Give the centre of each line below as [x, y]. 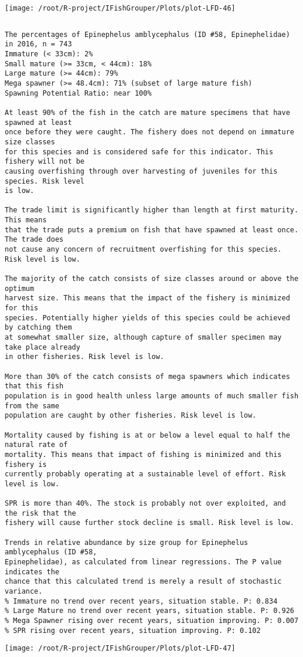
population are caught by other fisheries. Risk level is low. [131, 416]
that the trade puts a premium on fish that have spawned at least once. [152, 230]
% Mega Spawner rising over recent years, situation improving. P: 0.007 [152, 621]
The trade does [34, 240]
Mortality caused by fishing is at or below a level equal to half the [147, 435]
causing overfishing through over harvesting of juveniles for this [141, 171]
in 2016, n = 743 [38, 44]
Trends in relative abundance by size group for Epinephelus [127, 542]
